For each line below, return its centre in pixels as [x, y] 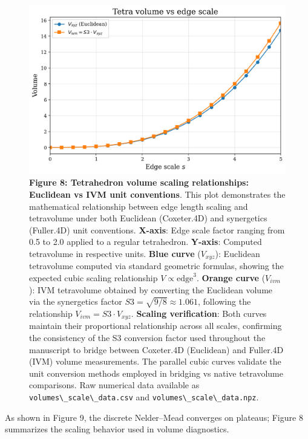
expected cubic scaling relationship [93, 277]
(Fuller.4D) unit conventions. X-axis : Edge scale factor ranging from [157, 229]
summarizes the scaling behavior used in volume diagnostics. [117, 429]
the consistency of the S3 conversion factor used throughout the [147, 337]
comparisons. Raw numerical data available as [114, 385]
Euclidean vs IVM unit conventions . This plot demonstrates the [157, 194]
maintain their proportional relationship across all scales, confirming [156, 326]
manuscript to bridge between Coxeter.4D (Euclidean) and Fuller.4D [156, 349]
